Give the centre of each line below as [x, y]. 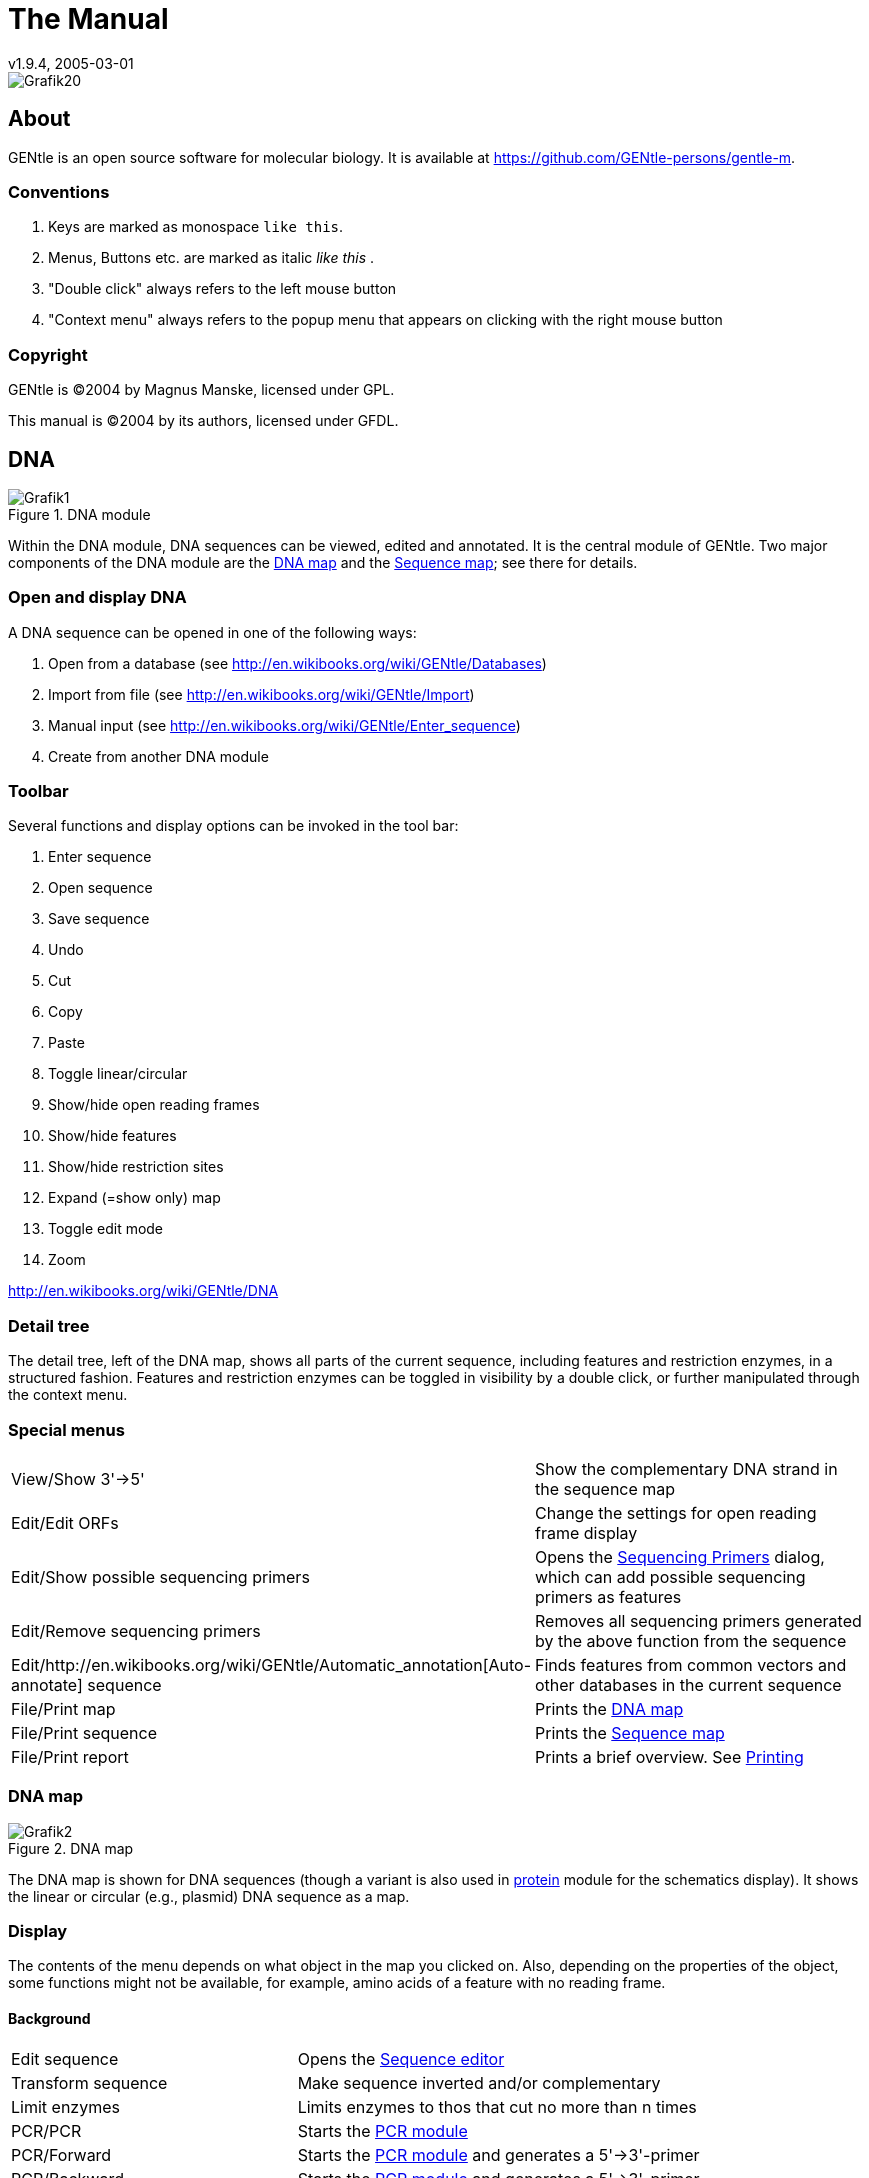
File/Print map [63, 1708]
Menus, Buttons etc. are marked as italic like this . [211, 258]
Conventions [59, 191]
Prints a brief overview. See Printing [669, 1756]
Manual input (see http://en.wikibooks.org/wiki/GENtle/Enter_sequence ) [284, 725]
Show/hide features [112, 1136]
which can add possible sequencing [670, 1576]
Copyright [48, 354]
